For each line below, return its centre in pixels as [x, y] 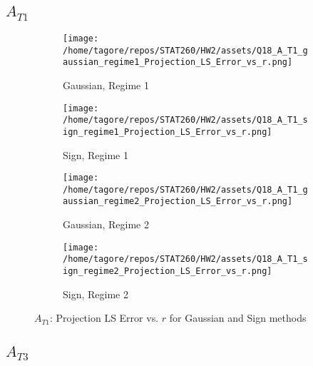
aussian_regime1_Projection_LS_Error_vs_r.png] [178, 62]
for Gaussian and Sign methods [238, 318]
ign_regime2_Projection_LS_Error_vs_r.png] [168, 271]
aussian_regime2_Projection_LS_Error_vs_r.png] [178, 202]
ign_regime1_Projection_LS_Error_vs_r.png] [168, 132]
